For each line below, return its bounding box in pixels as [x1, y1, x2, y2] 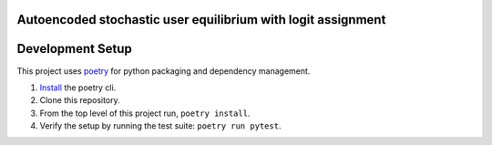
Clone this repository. [39, 95, 120, 106]
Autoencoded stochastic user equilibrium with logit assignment [16, 12, 386, 27]
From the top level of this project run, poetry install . [39, 108, 251, 119]
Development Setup [16, 41, 132, 57]
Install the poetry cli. [39, 82, 117, 93]
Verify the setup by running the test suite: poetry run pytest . [39, 120, 282, 131]
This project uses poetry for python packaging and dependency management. [16, 65, 311, 77]
